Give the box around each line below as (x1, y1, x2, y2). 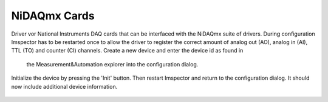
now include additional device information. (11, 83, 118, 90)
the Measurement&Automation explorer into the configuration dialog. (26, 60, 199, 68)
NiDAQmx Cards (11, 9, 95, 22)
